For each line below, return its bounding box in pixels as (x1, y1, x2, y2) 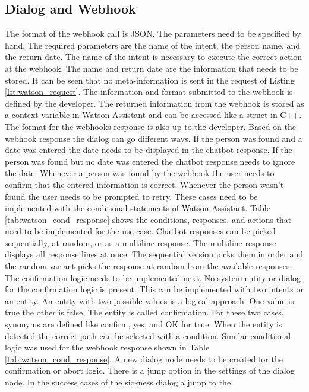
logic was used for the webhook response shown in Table (5, 341, 210, 353)
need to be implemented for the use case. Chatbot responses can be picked (5, 225, 276, 237)
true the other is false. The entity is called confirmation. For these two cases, (5, 306, 284, 318)
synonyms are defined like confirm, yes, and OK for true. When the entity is (5, 318, 282, 330)
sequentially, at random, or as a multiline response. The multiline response (5, 236, 276, 248)
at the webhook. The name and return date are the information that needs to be (5, 62, 298, 74)
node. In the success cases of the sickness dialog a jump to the (5, 376, 231, 388)
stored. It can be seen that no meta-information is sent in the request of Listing (5, 74, 295, 86)
